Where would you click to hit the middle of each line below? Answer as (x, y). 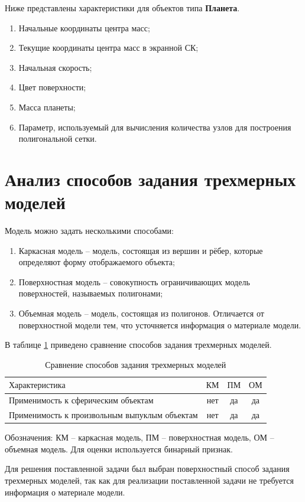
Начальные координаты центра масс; (84, 27)
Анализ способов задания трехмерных (150, 179)
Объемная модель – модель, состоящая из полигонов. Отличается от (141, 313)
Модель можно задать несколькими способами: (89, 231)
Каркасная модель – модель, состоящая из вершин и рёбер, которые (141, 250)
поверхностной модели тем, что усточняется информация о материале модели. (160, 325)
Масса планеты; (47, 107)
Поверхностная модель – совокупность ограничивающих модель (134, 281)
